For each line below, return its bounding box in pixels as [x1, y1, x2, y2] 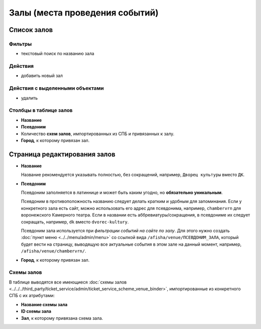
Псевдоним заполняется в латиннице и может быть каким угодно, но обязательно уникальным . [21, 189, 223, 195]
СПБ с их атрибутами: [9, 293, 55, 298]
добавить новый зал [21, 73, 63, 78]
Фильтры [9, 40, 32, 47]
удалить [21, 95, 38, 101]
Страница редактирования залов [9, 150, 116, 158]
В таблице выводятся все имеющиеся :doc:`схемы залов [9, 279, 127, 285]
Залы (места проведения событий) [9, 7, 159, 18]
